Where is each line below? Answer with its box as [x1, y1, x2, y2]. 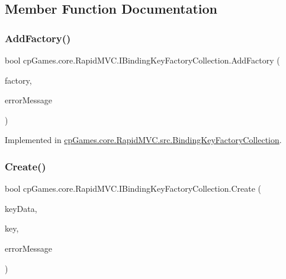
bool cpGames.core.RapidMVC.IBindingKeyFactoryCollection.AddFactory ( [5, 54, 280, 66]
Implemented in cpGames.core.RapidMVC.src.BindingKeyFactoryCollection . [5, 134, 282, 146]
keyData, [5, 202, 37, 214]
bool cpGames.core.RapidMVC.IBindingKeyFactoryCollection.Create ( [5, 182, 261, 195]
